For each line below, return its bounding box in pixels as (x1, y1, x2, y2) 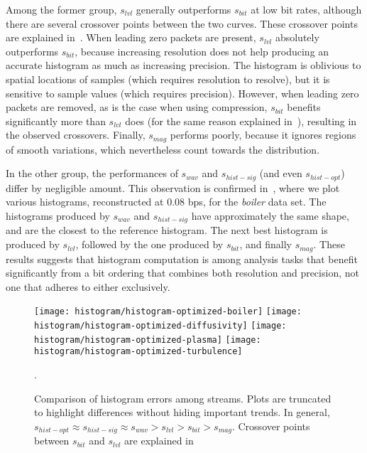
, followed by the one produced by (75, 237, 224, 252)
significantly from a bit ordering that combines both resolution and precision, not (6, 265, 359, 280)
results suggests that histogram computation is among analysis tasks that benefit (6, 251, 358, 266)
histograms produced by (6, 208, 110, 223)
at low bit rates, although (251, 2, 362, 16)
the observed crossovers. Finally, (6, 127, 146, 142)
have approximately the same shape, (191, 208, 349, 223)
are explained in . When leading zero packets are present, (6, 30, 256, 45)
